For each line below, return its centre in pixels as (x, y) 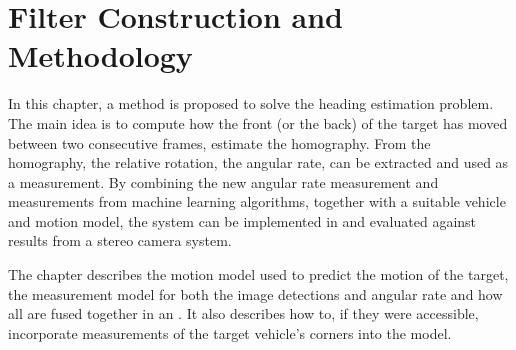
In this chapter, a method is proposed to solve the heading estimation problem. (251, 103)
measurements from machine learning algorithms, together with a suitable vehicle (257, 201)
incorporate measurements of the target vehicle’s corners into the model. (230, 332)
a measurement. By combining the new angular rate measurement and (223, 181)
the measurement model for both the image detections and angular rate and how (255, 293)
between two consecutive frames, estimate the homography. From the (219, 142)
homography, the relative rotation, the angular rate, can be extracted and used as (258, 162)
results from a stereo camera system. (120, 240)
